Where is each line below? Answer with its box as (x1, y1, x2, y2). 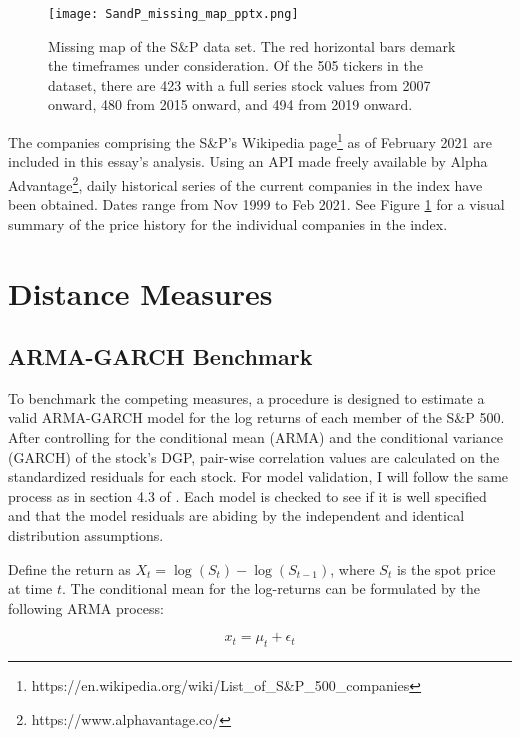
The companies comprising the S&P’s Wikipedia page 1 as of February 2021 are (8, 129, 492, 152)
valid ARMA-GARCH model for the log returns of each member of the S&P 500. (8, 407, 505, 428)
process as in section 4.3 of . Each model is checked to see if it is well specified (8, 485, 487, 506)
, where (330, 558, 375, 579)
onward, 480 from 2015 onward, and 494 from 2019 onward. (48, 94, 413, 115)
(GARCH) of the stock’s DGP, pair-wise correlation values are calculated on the (8, 446, 500, 467)
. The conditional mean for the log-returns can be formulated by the (62, 578, 480, 599)
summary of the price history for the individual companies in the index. (8, 213, 448, 234)
